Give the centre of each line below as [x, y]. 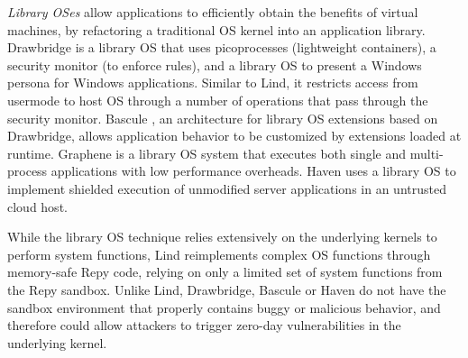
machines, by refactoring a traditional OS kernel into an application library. [216, 29]
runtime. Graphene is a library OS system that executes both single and [207, 153]
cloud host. [37, 206]
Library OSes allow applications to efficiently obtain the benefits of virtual [213, 12]
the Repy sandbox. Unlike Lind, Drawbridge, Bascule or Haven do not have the [227, 289]
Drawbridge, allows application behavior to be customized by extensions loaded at [234, 136]
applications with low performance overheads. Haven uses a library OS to [253, 171]
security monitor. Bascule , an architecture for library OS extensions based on [223, 118]
